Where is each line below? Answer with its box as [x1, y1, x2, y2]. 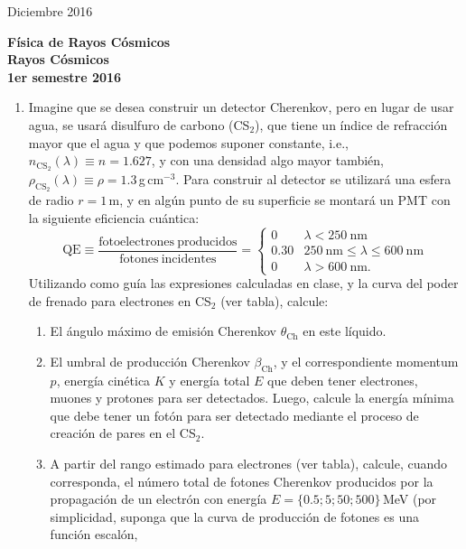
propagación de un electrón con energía [50, 489, 267, 508]
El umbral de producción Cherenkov [50, 351, 250, 370]
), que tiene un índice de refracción [255, 115, 448, 134]
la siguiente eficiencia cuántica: [28, 208, 200, 227]
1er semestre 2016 [7, 67, 122, 86]
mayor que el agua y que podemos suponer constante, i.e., [28, 133, 349, 152]
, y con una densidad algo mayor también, [151, 151, 385, 170]
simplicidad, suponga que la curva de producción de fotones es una [50, 507, 419, 526]
